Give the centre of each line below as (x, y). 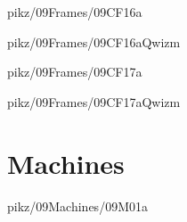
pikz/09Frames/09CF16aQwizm (94, 41)
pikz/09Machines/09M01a (77, 206)
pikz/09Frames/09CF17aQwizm (94, 101)
